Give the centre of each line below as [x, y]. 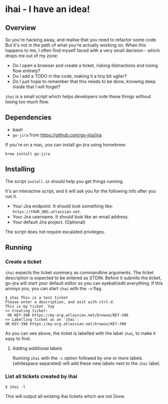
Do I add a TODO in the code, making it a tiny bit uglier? [69, 76]
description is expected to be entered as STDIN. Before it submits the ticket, [83, 278]
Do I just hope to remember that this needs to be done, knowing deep [84, 81]
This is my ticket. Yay [30, 307]
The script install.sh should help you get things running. [64, 181]
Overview [21, 28]
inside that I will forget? [36, 87]
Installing [20, 169]
